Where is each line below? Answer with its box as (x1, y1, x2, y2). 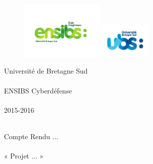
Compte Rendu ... (4, 131, 59, 142)
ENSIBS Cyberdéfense (4, 85, 72, 95)
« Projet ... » (4, 151, 44, 161)
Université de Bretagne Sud (4, 66, 88, 76)
